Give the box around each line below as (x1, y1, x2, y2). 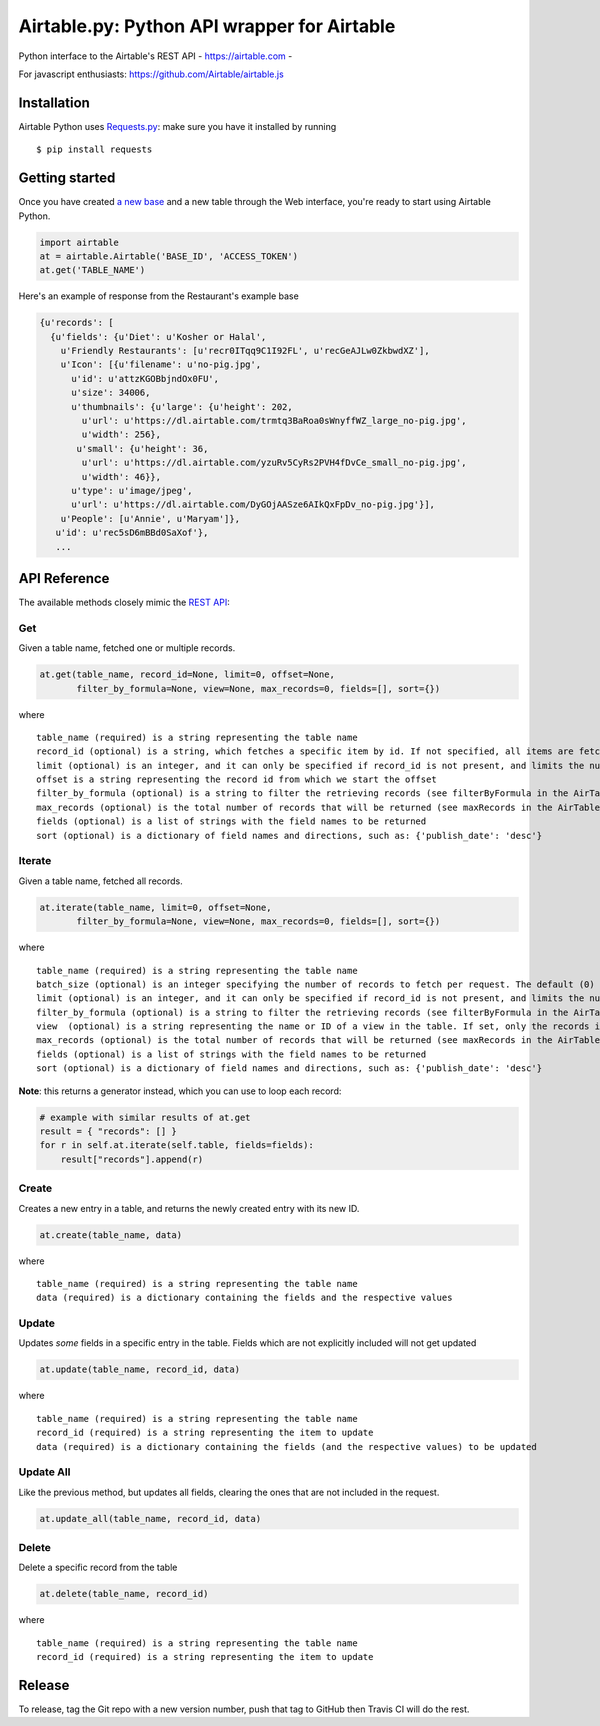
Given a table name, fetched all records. (18, 875, 184, 887)
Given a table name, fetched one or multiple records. (18, 642, 236, 654)
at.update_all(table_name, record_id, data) (39, 1513, 262, 1524)
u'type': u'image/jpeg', (71, 485, 194, 496)
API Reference (18, 570, 110, 587)
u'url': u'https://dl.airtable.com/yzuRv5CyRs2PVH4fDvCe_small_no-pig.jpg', (81, 457, 467, 469)
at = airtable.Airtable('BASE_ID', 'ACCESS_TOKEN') (39, 250, 299, 262)
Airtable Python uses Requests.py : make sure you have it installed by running (18, 120, 337, 132)
